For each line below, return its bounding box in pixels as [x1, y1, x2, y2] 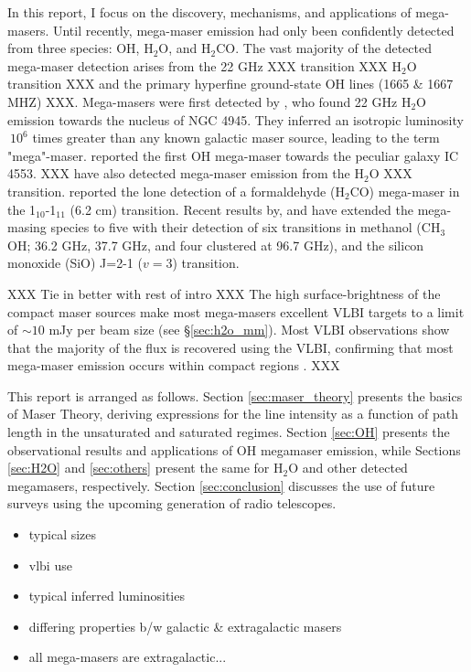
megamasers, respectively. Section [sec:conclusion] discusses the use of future [7, 475, 435, 495]
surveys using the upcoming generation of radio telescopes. [7, 494, 337, 513]
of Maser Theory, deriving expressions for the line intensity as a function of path [7, 404, 459, 423]
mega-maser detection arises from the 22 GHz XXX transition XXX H [7, 56, 402, 75]
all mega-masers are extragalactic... [28, 647, 227, 667]
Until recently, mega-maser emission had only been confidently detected [52, 20, 455, 39]
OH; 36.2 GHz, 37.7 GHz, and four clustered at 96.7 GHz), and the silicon [7, 235, 424, 254]
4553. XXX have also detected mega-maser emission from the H [7, 164, 364, 183]
